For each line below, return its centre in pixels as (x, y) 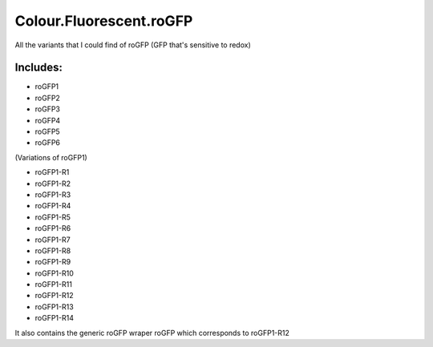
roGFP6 (47, 143)
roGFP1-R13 (54, 307)
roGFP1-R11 (53, 284)
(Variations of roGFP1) (51, 157)
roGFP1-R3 (53, 194)
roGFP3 (47, 109)
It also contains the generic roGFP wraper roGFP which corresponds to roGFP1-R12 (152, 333)
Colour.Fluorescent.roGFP (104, 21)
